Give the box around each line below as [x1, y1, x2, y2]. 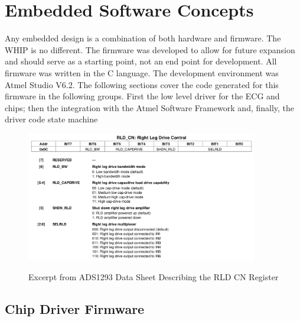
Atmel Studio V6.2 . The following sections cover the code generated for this [5, 78, 279, 90]
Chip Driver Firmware [5, 300, 145, 318]
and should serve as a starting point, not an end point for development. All [5, 55, 277, 67]
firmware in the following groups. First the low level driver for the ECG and [5, 90, 280, 102]
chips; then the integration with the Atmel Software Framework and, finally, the [5, 101, 295, 114]
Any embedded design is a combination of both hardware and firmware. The [5, 32, 281, 44]
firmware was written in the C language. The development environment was [5, 66, 279, 79]
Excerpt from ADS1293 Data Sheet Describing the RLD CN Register [28, 271, 279, 283]
